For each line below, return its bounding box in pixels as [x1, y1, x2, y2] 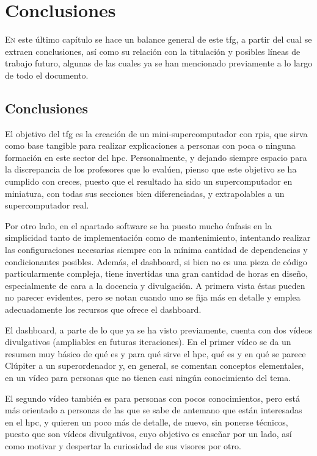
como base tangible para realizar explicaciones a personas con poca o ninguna [5, 139, 296, 152]
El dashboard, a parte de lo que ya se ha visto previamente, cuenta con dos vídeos [5, 323, 313, 336]
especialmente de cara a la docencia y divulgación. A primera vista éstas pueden [5, 279, 305, 291]
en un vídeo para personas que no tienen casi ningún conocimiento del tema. [5, 371, 291, 383]
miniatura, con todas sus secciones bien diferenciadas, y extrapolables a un [5, 187, 285, 199]
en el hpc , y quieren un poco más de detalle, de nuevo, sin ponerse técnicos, [5, 415, 288, 428]
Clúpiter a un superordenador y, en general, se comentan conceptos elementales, [5, 359, 304, 372]
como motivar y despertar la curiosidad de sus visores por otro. [5, 439, 241, 452]
